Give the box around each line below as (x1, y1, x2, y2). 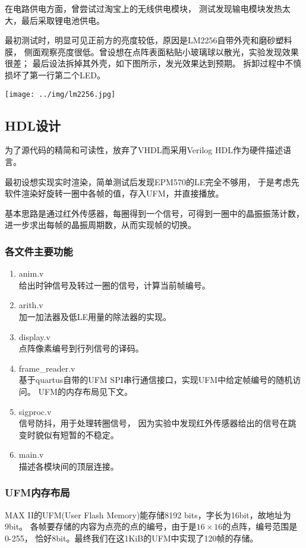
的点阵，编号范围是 (222, 520, 298, 533)
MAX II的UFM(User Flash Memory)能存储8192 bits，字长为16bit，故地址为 (5, 508, 291, 521)
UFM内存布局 (5, 485, 70, 500)
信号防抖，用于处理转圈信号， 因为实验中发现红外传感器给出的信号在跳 (18, 417, 296, 429)
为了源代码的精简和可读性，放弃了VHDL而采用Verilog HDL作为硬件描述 (5, 144, 283, 156)
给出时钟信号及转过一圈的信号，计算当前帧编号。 (18, 278, 210, 291)
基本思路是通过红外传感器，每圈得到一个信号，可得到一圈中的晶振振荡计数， (5, 207, 304, 219)
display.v (18, 330, 51, 343)
